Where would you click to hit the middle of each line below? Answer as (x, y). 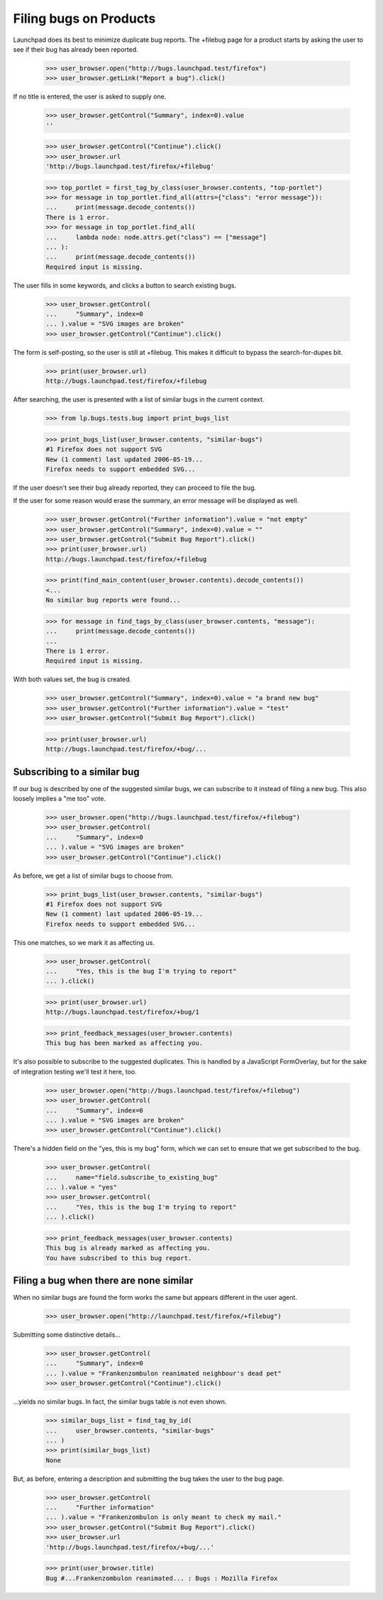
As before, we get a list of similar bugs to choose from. (93, 876)
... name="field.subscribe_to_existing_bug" (132, 1177)
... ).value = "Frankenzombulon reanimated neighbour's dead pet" (163, 1373)
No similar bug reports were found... (113, 600)
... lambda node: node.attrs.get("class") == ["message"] (156, 237)
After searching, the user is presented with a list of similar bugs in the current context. (139, 399)
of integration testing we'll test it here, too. (75, 1071)
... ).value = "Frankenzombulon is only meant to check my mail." (163, 1517)
